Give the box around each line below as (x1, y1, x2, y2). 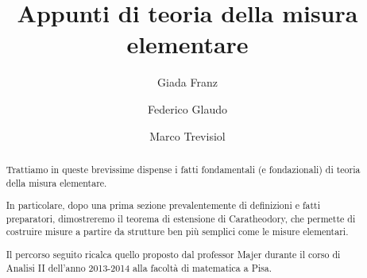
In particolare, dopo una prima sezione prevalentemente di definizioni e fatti (6, 199, 321, 212)
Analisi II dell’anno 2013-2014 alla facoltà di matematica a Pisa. (6, 261, 272, 274)
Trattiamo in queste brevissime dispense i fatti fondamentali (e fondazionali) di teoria (6, 162, 361, 176)
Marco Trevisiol (149, 127, 226, 144)
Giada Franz (157, 74, 218, 91)
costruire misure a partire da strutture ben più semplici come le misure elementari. (6, 225, 349, 238)
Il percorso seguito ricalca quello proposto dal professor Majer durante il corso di (6, 247, 341, 261)
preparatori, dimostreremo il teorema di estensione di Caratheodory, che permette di (6, 211, 356, 225)
